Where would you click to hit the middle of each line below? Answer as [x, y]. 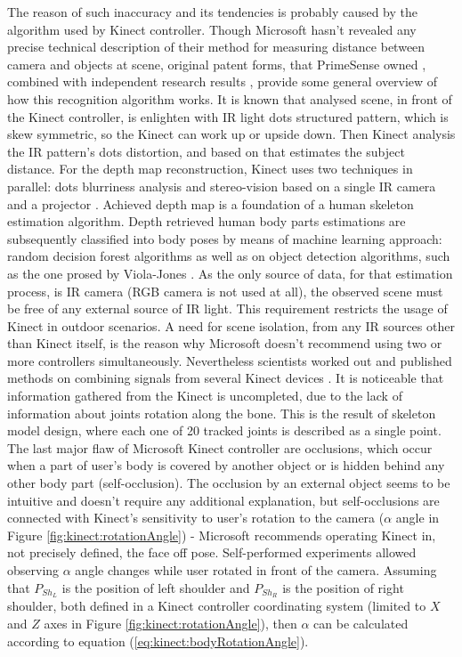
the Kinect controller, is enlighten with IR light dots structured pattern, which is [228, 116]
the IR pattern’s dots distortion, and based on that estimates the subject [206, 151]
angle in [417, 518]
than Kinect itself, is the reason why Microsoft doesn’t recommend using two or [225, 343]
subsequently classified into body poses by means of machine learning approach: [225, 238]
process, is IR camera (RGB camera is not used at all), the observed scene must [225, 291]
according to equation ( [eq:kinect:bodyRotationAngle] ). [158, 641]
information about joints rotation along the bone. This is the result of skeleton [222, 413]
